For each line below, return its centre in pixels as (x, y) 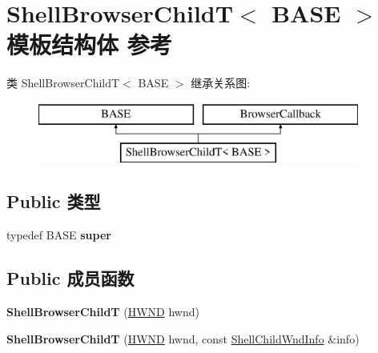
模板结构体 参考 (89, 44)
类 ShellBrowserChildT (63, 83)
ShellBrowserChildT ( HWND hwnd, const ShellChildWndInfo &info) (183, 338)
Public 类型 (54, 201)
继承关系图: (221, 83)
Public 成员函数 (70, 278)
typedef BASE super (59, 235)
